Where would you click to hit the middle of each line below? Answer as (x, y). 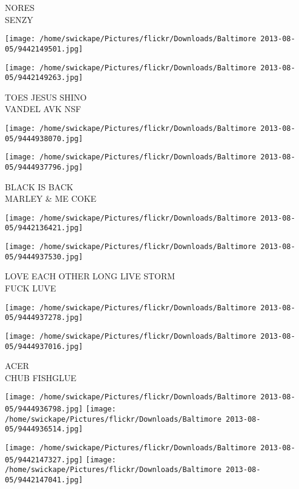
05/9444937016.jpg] (44, 346)
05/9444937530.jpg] (44, 257)
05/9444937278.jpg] (44, 318)
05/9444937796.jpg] (44, 167)
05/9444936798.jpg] (44, 409)
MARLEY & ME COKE (51, 198)
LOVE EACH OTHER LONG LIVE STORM (90, 276)
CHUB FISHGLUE (41, 377)
